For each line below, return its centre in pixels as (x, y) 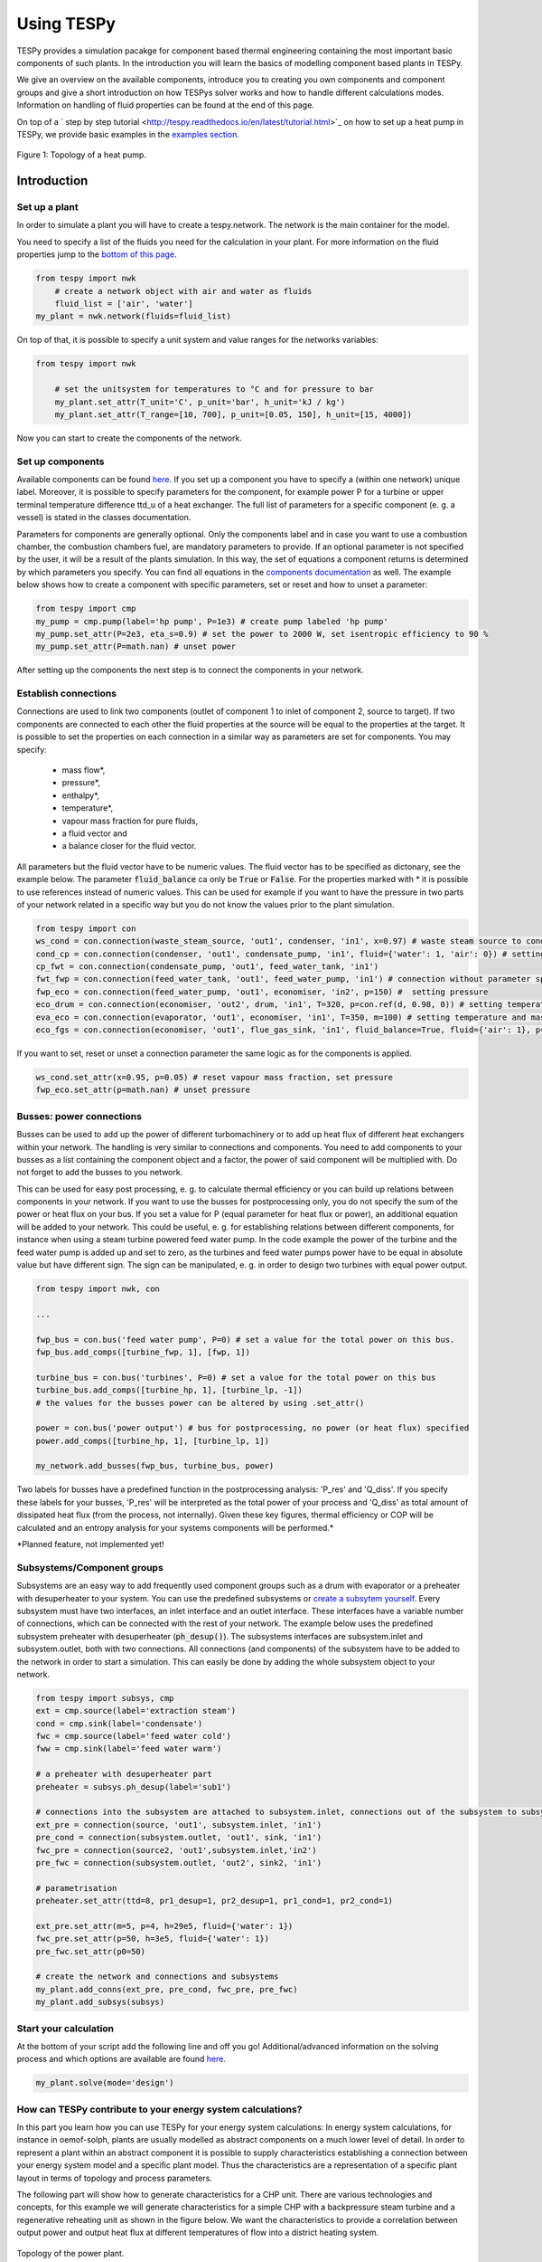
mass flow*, (84, 770)
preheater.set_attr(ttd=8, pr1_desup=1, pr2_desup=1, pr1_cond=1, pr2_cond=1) (214, 1901)
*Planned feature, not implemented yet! (90, 1544)
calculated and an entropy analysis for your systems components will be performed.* (175, 1527)
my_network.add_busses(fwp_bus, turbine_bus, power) (155, 1466)
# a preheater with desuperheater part (124, 1774)
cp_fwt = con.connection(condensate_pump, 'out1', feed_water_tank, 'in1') (207, 967)
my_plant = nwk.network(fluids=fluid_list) (134, 316)
